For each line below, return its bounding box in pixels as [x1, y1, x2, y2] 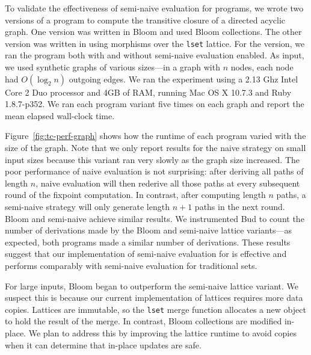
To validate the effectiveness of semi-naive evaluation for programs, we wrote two [5, 2, 304, 14]
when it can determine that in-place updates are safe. [5, 338, 202, 351]
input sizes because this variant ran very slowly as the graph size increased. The [5, 153, 300, 165]
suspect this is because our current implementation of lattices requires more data [5, 291, 303, 304]
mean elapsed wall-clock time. [5, 109, 115, 122]
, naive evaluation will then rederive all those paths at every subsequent [35, 176, 300, 189]
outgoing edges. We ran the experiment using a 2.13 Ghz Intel [69, 72, 298, 85]
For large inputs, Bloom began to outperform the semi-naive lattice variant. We [5, 279, 299, 292]
